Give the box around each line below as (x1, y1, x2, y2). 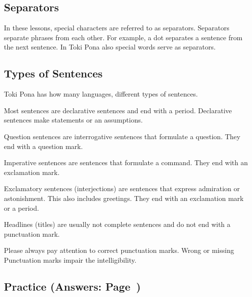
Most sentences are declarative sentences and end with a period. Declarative (4, 105, 232, 115)
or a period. (4, 202, 39, 213)
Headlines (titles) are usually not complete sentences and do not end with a (4, 219, 230, 229)
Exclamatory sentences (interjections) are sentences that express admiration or (4, 183, 240, 194)
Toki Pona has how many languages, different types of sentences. (4, 89, 198, 99)
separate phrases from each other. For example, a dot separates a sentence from (4, 32, 243, 42)
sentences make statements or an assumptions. (4, 115, 143, 125)
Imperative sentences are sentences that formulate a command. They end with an (4, 157, 248, 168)
